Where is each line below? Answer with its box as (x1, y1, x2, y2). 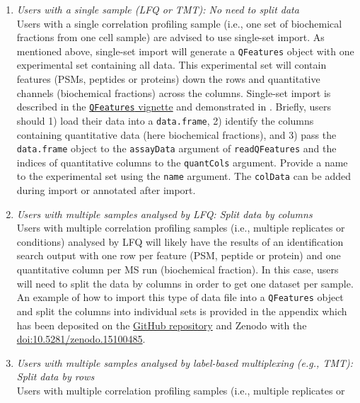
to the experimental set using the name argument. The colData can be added (16, 169, 351, 183)
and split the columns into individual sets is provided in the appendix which (16, 303, 347, 318)
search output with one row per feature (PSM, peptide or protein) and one (16, 248, 341, 263)
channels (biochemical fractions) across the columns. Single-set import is (16, 85, 331, 100)
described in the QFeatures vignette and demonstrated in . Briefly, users (16, 99, 332, 114)
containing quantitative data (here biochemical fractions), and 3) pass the (16, 127, 337, 142)
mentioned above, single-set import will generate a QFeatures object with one (16, 43, 354, 58)
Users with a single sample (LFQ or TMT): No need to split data (16, 2, 299, 16)
